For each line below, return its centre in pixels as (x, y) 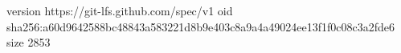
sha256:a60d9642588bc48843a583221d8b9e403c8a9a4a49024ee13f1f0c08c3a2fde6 (201, 26)
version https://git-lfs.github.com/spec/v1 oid (120, 10)
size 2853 (29, 42)
